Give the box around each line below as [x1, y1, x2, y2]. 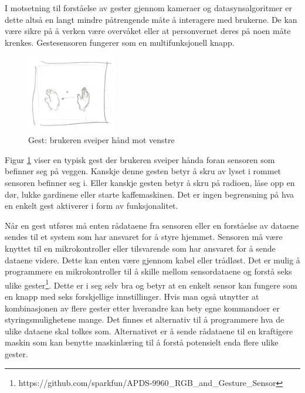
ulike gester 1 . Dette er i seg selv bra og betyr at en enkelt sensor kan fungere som [5, 277, 297, 291]
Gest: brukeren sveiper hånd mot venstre [28, 134, 175, 146]
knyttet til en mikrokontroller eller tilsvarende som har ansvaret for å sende [5, 242, 276, 254]
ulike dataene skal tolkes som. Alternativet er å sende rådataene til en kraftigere [5, 324, 293, 337]
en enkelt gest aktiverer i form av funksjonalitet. [5, 199, 178, 212]
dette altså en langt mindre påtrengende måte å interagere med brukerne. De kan [5, 13, 297, 25]
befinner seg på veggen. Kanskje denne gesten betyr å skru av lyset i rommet [5, 165, 282, 177]
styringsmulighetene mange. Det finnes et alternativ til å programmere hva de [5, 313, 284, 326]
